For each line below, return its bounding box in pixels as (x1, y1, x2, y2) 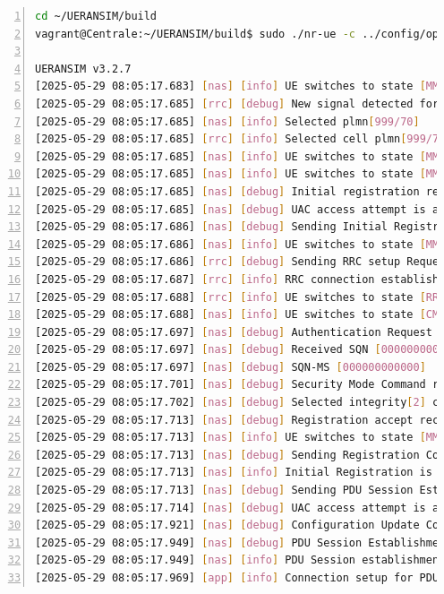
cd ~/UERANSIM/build (35, 10, 158, 22)
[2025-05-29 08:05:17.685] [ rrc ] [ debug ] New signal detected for (35, 97, 440, 110)
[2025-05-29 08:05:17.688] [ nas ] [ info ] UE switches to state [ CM (35, 308, 440, 322)
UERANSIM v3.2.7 (35, 62, 132, 75)
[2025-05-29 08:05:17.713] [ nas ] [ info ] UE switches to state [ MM (35, 431, 440, 444)
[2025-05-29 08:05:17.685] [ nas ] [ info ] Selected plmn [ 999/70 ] (35, 115, 420, 128)
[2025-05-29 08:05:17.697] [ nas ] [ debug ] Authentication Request (35, 325, 432, 339)
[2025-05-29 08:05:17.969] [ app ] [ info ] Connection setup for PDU (35, 572, 440, 584)
